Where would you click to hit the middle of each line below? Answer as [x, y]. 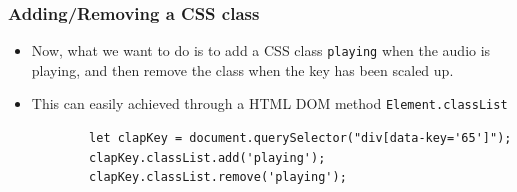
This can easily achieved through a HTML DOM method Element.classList [269, 103]
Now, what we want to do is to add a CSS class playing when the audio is [261, 50]
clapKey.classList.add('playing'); [207, 157]
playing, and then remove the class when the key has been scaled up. [242, 69]
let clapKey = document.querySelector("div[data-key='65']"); [300, 138]
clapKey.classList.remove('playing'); [218, 177]
